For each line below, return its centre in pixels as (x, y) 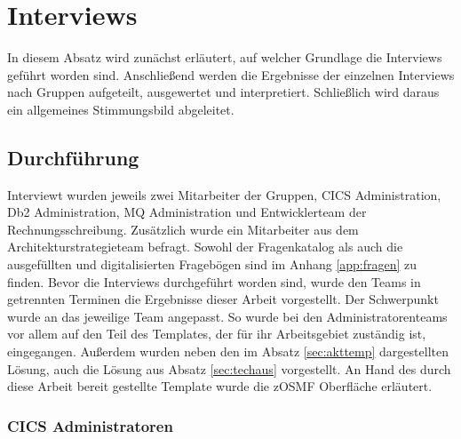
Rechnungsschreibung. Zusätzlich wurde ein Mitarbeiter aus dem (183, 229)
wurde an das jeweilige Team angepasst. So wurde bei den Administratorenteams (227, 316)
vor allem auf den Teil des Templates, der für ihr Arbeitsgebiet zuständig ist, (217, 334)
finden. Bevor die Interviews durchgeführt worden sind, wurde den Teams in (214, 281)
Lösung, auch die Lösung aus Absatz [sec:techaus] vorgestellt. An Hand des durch (229, 368)
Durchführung (73, 157)
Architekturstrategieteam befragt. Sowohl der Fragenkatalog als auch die (205, 247)
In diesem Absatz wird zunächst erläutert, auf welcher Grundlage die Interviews (225, 57)
